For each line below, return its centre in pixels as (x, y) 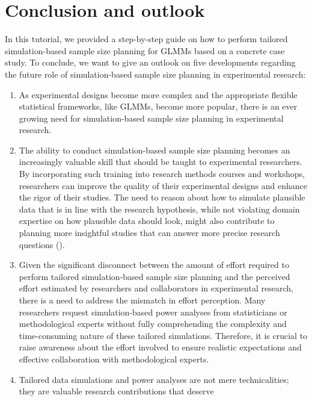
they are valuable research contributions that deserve (116, 391)
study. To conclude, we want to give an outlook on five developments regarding (150, 62)
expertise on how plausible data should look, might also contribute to (147, 221)
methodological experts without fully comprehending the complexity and (153, 324)
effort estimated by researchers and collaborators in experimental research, (156, 288)
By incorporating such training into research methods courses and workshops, (162, 174)
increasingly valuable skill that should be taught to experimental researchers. (161, 162)
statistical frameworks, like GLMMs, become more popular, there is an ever (158, 106)
